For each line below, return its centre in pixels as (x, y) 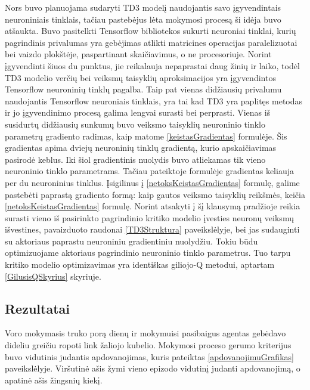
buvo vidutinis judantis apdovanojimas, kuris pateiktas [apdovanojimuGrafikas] (149, 356)
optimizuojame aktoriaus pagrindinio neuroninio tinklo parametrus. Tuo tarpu (148, 253)
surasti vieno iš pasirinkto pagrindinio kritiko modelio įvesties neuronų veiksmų (149, 217)
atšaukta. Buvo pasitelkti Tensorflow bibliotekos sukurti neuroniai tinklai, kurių (151, 31)
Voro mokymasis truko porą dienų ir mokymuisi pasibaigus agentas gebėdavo (145, 333)
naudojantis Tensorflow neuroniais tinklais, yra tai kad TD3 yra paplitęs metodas (154, 100)
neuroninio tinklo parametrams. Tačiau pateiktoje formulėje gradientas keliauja (149, 171)
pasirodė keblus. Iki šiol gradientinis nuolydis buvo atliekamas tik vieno (135, 159)
